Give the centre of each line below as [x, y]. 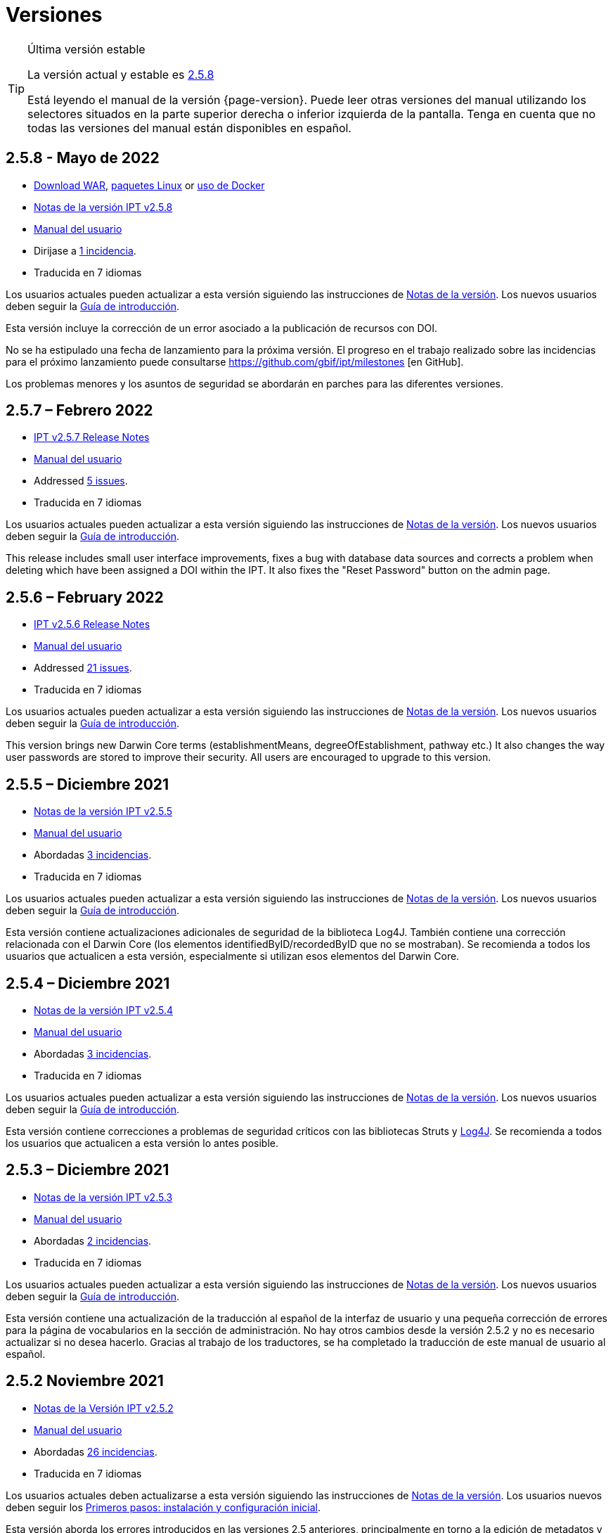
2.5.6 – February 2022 [85, 597]
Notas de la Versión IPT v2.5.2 [104, 1408]
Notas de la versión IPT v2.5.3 [103, 1197]
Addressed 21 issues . [83, 668]
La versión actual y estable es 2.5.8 [121, 74]
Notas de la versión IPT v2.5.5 [103, 812]
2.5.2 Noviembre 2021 [85, 1381]
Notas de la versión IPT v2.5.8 [103, 207]
